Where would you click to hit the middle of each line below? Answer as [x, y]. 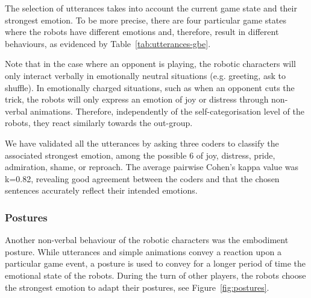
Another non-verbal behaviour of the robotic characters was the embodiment [147, 240]
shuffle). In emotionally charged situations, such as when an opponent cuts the [150, 87]
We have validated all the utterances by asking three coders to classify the [142, 143]
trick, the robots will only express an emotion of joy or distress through [137, 99]
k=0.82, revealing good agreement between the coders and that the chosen [142, 178]
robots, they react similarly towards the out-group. [99, 123]
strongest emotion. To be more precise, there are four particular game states [146, 20]
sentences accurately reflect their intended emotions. [101, 190]
